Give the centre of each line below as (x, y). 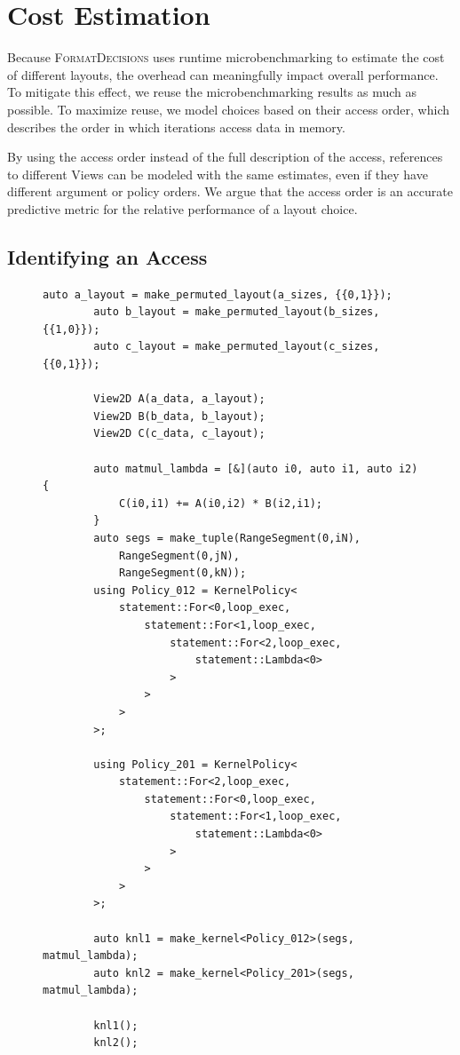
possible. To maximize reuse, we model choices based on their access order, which (228, 109)
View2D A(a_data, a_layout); (179, 399)
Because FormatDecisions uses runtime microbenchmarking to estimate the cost (226, 57)
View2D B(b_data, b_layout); (179, 416)
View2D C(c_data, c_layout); (179, 434)
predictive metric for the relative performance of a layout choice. (182, 208)
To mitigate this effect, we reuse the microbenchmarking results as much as (212, 92)
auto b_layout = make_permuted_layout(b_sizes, (237, 312)
